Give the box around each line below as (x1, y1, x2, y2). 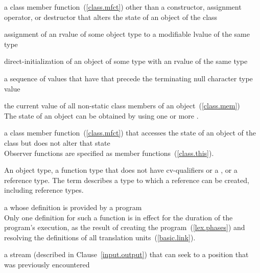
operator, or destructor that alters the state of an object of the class (4, 11, 218, 22)
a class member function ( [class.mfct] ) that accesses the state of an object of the (4, 127, 256, 138)
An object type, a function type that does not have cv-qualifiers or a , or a (4, 165, 238, 175)
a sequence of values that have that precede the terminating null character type (4, 73, 253, 83)
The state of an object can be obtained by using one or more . (4, 110, 199, 121)
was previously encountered (4, 259, 90, 269)
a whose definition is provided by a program (4, 201, 142, 212)
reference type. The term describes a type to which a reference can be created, (4, 174, 249, 185)
